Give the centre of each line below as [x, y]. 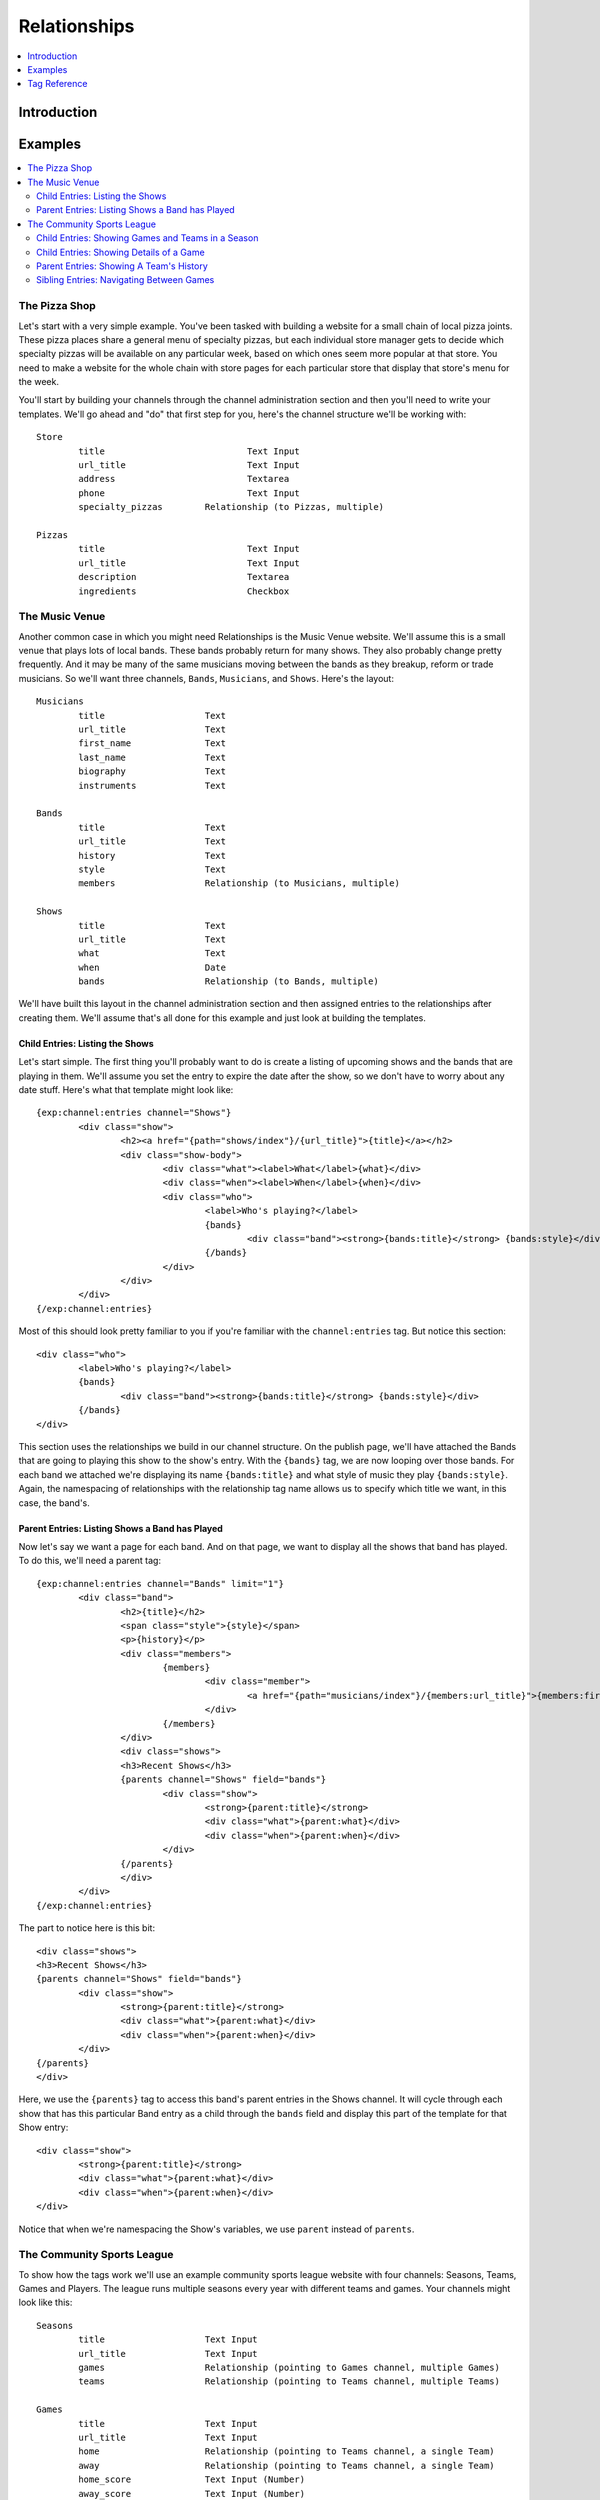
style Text [152, 869]
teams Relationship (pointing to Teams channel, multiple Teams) [289, 2381]
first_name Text [152, 743]
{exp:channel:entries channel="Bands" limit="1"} [160, 1583]
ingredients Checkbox [184, 591]
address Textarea [184, 479]
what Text [152, 953]
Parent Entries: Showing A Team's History [122, 266]
